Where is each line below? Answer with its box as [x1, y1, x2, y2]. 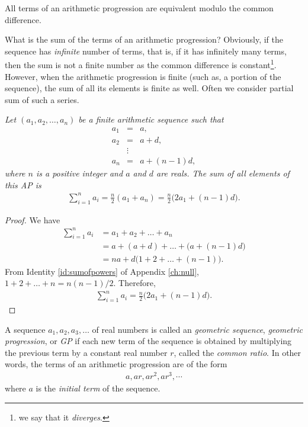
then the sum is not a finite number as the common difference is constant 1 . [5, 57, 277, 71]
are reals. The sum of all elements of [156, 167, 290, 179]
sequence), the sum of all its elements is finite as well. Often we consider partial [5, 82, 294, 94]
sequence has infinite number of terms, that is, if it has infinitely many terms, [5, 44, 287, 57]
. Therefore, [113, 277, 156, 289]
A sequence [5, 323, 46, 335]
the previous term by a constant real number [5, 346, 168, 358]
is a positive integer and [36, 167, 123, 179]
